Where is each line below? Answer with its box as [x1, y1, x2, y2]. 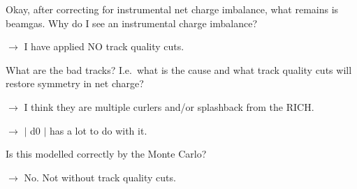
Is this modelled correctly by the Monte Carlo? [6, 146, 207, 161]
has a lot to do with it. [49, 123, 147, 137]
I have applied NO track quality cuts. [24, 39, 184, 54]
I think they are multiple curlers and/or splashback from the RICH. [24, 99, 314, 114]
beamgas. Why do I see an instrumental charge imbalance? [6, 15, 257, 30]
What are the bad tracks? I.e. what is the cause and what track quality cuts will [6, 62, 352, 77]
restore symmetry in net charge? [6, 76, 144, 91]
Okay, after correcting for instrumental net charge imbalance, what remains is [6, 2, 339, 16]
